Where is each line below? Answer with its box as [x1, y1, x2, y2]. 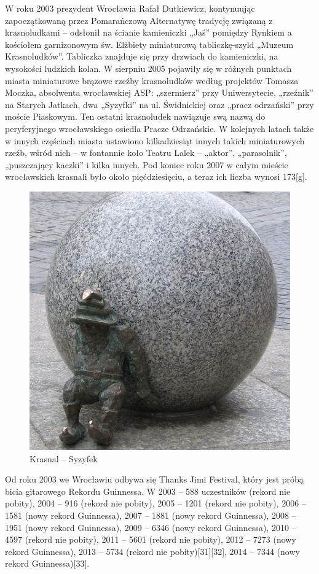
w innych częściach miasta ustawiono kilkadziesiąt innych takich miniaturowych [5, 134, 305, 147]
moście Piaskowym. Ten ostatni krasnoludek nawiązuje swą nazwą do [5, 110, 266, 123]
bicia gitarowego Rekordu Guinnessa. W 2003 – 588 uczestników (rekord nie [5, 484, 291, 497]
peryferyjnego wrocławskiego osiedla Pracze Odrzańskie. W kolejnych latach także [5, 122, 314, 134]
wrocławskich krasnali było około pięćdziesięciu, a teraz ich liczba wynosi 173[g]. [5, 170, 307, 183]
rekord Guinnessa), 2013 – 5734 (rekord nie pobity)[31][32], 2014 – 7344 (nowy [5, 545, 300, 557]
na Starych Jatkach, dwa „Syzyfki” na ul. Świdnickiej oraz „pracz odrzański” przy [5, 98, 314, 111]
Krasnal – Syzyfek [30, 452, 98, 465]
